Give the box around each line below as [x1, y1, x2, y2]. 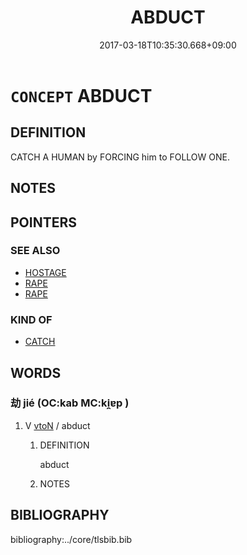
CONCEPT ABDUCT [10, 84, 153, 107]
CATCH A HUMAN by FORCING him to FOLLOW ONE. [10, 151, 231, 163]
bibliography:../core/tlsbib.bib [10, 533, 133, 545]
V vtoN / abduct [24, 419, 91, 431]
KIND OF [10, 312, 53, 326]
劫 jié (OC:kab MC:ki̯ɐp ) [10, 396, 130, 410]
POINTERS [10, 214, 78, 231]
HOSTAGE [24, 266, 67, 278]
